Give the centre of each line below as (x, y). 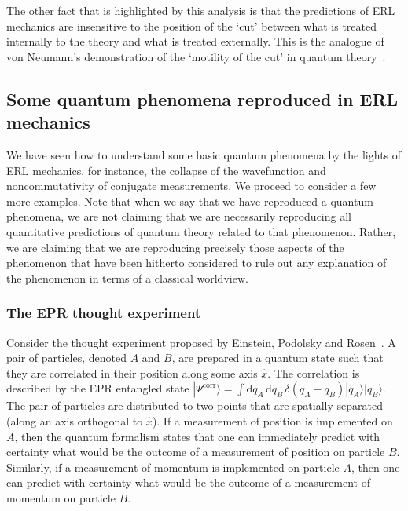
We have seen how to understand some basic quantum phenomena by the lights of (204, 154)
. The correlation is (314, 372)
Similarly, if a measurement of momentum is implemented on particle (173, 467)
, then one (375, 467)
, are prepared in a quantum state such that (278, 358)
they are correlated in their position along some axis (132, 372)
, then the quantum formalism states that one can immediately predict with (197, 436)
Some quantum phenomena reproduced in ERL (202, 99)
